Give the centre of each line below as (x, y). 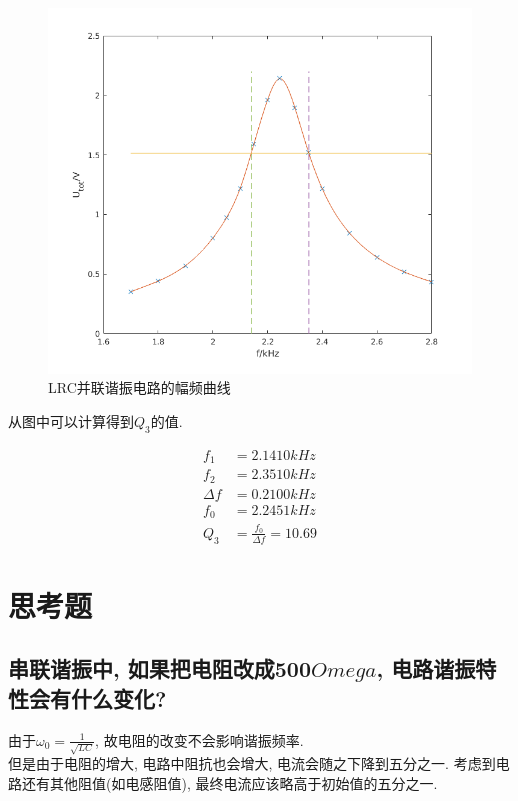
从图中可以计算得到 (71, 420)
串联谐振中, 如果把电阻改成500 (159, 668)
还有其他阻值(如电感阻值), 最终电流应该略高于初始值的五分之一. (229, 782)
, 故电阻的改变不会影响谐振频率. (199, 739)
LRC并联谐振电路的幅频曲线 (139, 387)
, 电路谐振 (426, 668)
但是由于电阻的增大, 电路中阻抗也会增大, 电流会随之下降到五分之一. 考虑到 (252, 763)
